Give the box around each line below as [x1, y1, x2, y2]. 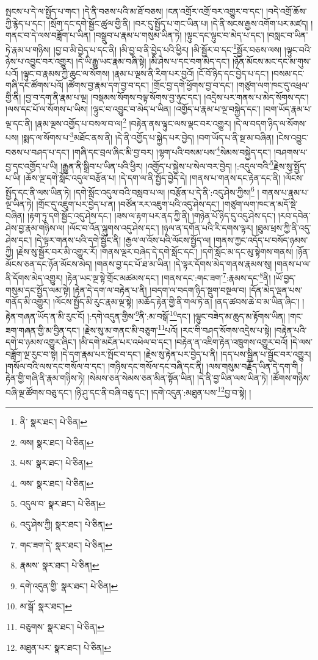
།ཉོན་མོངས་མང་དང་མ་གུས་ [233, 55, 311, 68]
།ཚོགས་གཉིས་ [270, 371, 311, 384]
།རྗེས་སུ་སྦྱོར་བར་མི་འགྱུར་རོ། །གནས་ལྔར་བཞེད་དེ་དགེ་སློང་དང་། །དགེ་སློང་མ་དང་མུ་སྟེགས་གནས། [16, 245, 294, 258]
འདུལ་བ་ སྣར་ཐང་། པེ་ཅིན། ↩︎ [20, 497, 106, 510]
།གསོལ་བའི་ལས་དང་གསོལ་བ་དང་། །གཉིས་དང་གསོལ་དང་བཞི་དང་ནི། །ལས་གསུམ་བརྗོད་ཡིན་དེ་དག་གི [5, 359, 298, 372]
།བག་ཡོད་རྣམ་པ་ [263, 102, 312, 115]
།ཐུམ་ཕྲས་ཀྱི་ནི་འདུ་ [256, 221, 311, 234]
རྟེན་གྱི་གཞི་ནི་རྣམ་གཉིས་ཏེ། [5, 371, 85, 384]
